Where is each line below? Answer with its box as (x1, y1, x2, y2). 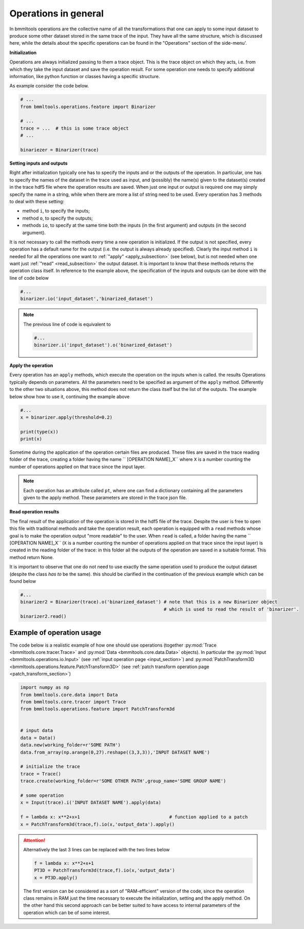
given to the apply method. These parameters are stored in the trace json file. (23, 494, 187, 501)
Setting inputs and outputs (9, 160, 68, 166)
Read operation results (9, 509, 59, 515)
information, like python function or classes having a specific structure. (9, 73, 160, 79)
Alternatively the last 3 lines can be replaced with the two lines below (23, 846, 170, 852)
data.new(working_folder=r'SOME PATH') (20, 742, 121, 748)
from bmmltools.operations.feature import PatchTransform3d (20, 706, 175, 712)
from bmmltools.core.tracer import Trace (20, 699, 126, 705)
